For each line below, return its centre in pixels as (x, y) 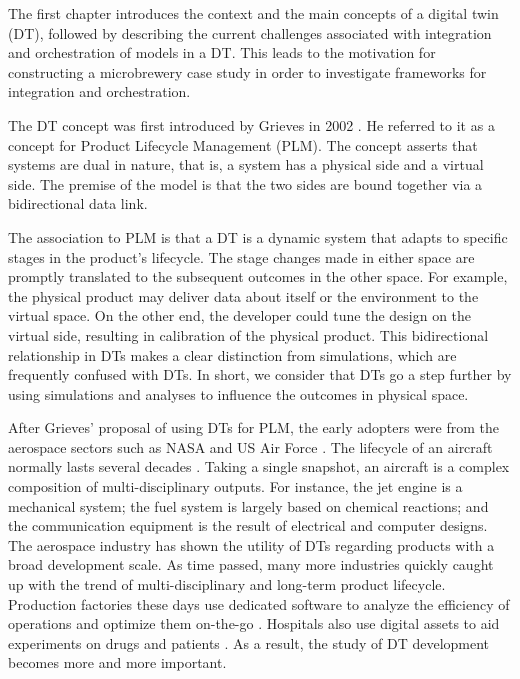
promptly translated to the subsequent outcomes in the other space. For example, (258, 276)
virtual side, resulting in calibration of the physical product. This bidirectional (248, 334)
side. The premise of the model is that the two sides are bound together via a (245, 183)
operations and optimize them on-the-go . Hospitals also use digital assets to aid (254, 623)
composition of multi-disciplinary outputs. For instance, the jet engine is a (235, 486)
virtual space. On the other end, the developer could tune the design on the (240, 315)
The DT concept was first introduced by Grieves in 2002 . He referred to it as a (251, 124)
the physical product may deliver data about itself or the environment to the (243, 295)
